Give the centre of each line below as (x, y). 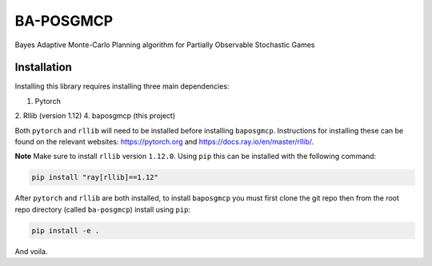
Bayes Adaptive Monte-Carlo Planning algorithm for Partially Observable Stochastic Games (165, 45)
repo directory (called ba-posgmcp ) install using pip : (103, 209)
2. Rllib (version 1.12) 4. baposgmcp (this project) (95, 116)
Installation (43, 67)
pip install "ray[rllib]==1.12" (95, 177)
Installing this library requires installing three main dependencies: (122, 86)
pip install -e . (66, 230)
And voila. (31, 251)
